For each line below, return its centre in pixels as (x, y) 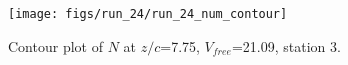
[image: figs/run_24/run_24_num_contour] (148, 14)
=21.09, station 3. (286, 45)
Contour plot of (55, 45)
